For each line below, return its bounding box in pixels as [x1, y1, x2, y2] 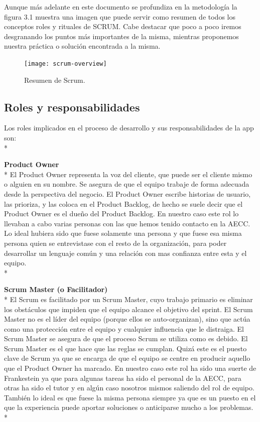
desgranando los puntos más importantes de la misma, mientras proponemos [4, 31, 239, 41]
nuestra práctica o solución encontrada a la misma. [4, 41, 161, 51]
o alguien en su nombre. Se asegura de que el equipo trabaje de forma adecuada [4, 179, 249, 189]
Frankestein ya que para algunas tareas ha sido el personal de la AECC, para [4, 372, 241, 383]
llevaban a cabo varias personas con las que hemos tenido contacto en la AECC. [4, 218, 250, 228]
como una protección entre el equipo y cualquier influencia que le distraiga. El [4, 323, 244, 334]
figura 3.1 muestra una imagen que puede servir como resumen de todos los [4, 11, 235, 22]
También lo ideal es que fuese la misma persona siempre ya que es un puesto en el [4, 392, 256, 402]
